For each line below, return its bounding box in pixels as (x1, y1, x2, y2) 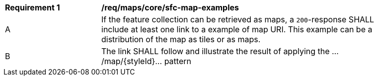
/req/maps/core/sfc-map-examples (101, 2, 239, 12)
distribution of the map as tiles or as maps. (101, 34, 261, 44)
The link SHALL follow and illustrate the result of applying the (101, 46, 330, 56)
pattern (164, 56, 191, 66)
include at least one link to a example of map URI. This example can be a (101, 24, 373, 34)
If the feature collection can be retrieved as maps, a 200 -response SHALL (101, 14, 375, 24)
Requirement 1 (5, 2, 60, 12)
